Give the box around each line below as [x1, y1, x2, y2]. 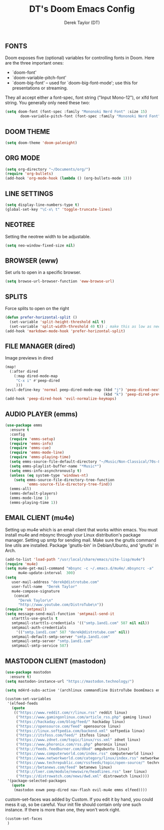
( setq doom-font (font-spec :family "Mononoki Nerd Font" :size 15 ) [5, 109, 147, 114]
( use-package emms [5, 423, 42, 428]
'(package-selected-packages [7, 779, 67, 784]
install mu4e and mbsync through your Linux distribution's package [5, 532, 141, 538]
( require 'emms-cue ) [9, 446, 51, 450]
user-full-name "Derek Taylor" [11, 584, 78, 589]
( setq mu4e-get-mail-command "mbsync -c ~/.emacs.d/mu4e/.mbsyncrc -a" [5, 566, 154, 571]
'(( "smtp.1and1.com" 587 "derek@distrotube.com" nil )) [16, 629, 130, 634]
